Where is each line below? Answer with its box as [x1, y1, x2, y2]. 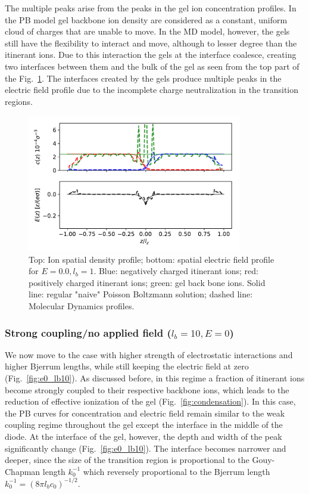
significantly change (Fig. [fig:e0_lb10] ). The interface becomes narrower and [5, 442, 286, 454]
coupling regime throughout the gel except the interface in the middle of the [5, 418, 283, 431]
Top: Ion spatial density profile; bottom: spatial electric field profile [29, 253, 274, 265]
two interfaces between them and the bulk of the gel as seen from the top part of [5, 60, 299, 72]
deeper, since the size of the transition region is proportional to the [5, 453, 249, 466]
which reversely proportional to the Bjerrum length [83, 465, 270, 477]
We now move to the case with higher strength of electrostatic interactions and [5, 348, 293, 361]
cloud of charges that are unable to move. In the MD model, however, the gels [5, 25, 290, 38]
